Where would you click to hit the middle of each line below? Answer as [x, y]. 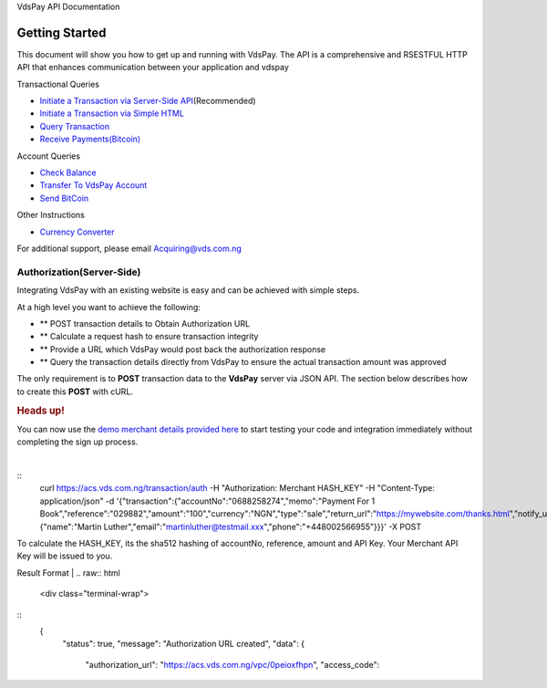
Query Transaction [74, 126]
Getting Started [62, 32]
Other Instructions [51, 215]
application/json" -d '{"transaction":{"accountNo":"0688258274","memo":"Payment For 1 [207, 501]
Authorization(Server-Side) [79, 272]
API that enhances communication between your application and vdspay [153, 68]
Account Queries [49, 156]
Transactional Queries [58, 84]
